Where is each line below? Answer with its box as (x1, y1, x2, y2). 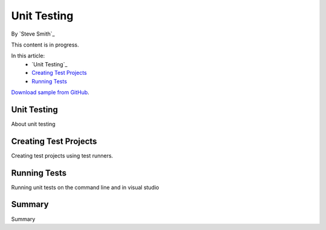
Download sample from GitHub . (11, 88, 90, 96)
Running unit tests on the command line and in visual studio (11, 184, 159, 191)
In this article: (11, 52, 45, 60)
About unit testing (11, 120, 56, 127)
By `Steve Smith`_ (11, 30, 55, 37)
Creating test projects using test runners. (11, 152, 113, 159)
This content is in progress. (11, 41, 80, 48)
